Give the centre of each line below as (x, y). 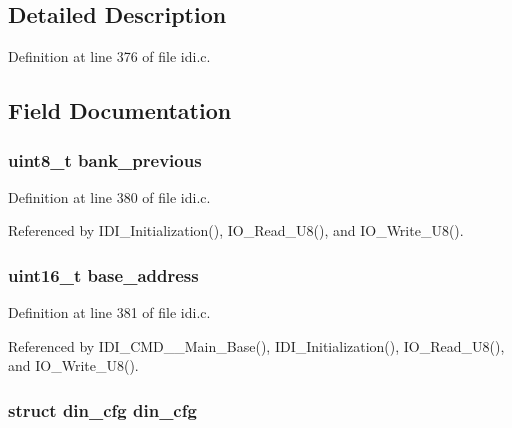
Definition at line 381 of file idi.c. (109, 312)
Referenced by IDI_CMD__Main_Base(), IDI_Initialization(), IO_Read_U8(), (256, 345)
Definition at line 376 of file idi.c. (109, 56)
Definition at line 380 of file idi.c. (109, 196)
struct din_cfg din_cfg (102, 409)
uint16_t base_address (103, 274)
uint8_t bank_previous (105, 159)
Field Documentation (120, 110)
